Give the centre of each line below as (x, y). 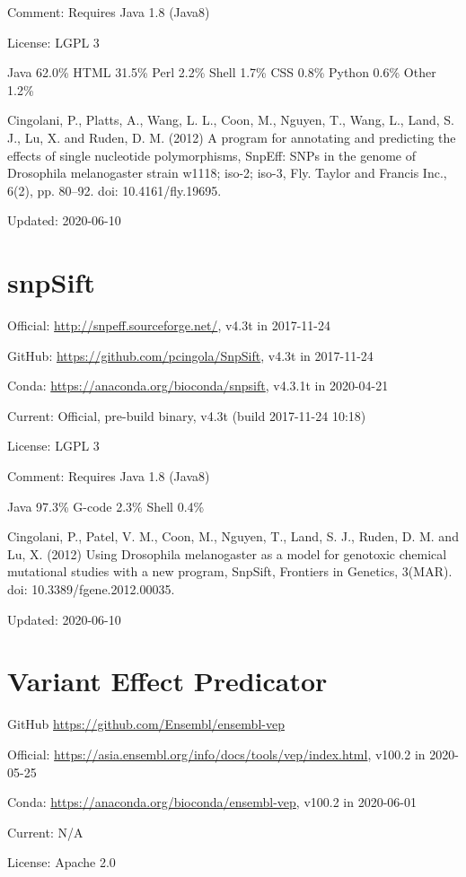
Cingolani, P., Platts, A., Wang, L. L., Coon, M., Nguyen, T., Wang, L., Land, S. (231, 120)
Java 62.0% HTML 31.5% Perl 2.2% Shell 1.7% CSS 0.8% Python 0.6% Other (222, 72)
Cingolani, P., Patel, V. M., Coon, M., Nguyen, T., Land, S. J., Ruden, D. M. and (233, 536)
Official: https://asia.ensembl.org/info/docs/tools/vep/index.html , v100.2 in (216, 754)
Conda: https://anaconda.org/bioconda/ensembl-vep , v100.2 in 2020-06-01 (212, 802)
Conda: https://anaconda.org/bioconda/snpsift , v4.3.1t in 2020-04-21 (198, 386)
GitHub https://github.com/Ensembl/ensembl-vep (146, 724)
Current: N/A (45, 832)
